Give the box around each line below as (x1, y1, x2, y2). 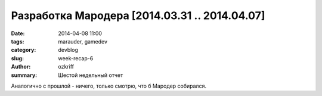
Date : (11, 30, 25, 37)
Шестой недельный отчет (58, 72, 123, 79)
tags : (11, 38, 24, 45)
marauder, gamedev (58, 38, 107, 45)
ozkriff (58, 63, 75, 70)
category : (11, 47, 36, 54)
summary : (11, 72, 38, 79)
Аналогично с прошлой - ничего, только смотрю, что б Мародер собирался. (11, 82, 207, 89)
